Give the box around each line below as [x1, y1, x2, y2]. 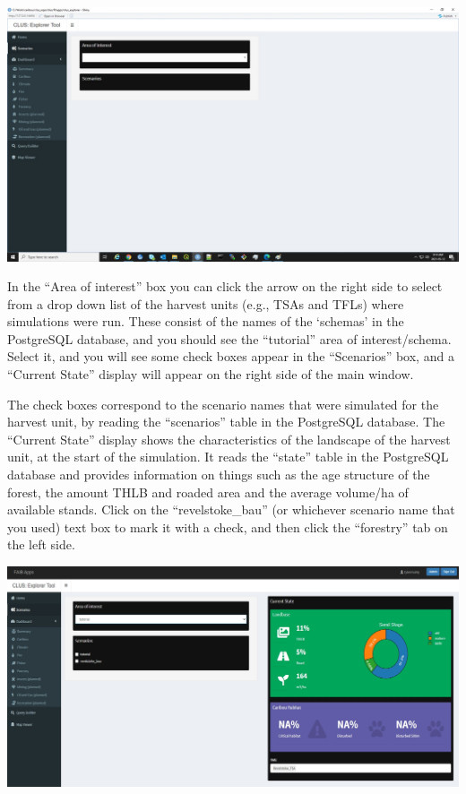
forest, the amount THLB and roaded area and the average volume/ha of [7, 482, 409, 501]
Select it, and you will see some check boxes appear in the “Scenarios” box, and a [7, 347, 454, 366]
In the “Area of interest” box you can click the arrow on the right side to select [7, 277, 443, 296]
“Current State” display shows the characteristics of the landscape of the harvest [7, 429, 451, 448]
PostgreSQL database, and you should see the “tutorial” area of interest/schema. [7, 329, 452, 348]
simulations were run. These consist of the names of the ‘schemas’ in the [7, 312, 404, 331]
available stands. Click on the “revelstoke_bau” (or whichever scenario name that [7, 500, 455, 519]
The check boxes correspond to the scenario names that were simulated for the [7, 394, 439, 413]
